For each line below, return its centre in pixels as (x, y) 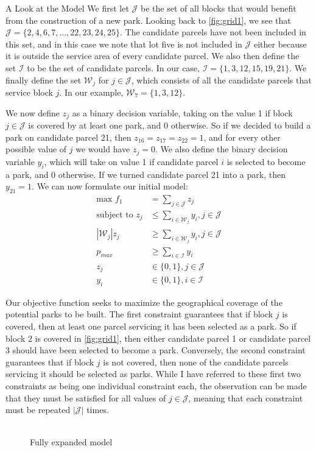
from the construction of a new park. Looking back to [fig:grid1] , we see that (148, 20)
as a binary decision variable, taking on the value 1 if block (182, 112)
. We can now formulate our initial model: (110, 186)
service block (29, 92)
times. (98, 410)
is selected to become (266, 161)
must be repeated (38, 410)
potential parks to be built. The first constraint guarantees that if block (139, 314)
